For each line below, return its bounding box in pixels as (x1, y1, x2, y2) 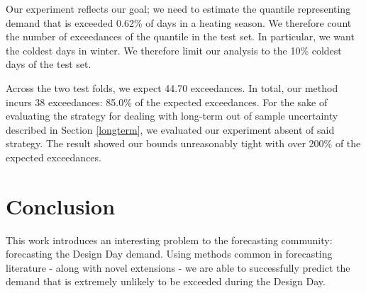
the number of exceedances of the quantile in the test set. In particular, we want (6, 29, 355, 44)
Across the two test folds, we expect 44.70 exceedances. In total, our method (6, 80, 338, 95)
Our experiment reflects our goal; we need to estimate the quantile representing (6, 1, 351, 16)
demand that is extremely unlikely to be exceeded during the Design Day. (6, 274, 326, 289)
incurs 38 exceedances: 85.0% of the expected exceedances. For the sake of (6, 94, 328, 109)
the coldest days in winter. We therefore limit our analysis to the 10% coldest (6, 42, 342, 57)
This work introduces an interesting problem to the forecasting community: (6, 232, 333, 247)
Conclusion (6, 191, 116, 220)
